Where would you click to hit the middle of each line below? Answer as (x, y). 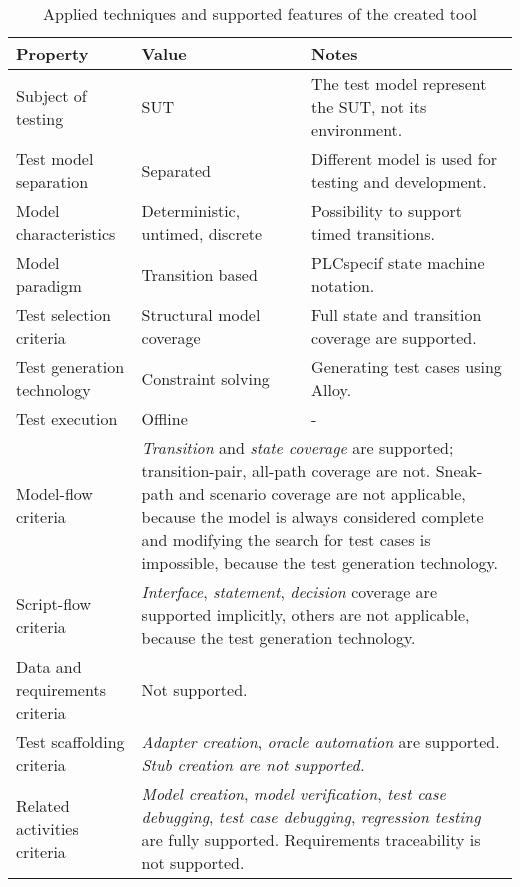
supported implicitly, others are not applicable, (305, 614)
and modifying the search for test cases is (286, 539)
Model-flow (54, 493)
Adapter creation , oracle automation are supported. (320, 741)
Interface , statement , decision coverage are (289, 591)
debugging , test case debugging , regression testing (311, 816)
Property (52, 53)
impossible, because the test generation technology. (319, 562)
